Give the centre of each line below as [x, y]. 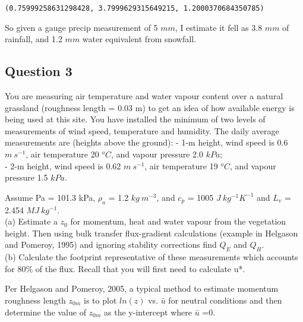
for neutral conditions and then [225, 300]
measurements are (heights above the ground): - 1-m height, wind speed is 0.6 [146, 142]
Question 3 [39, 71]
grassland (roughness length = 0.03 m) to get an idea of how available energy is [150, 107]
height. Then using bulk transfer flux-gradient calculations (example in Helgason [151, 233]
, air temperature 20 [62, 154]
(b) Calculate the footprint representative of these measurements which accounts [151, 257]
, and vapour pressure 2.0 [157, 154]
